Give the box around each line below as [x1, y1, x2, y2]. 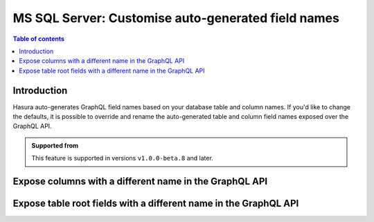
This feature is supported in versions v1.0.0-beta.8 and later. [31, 154, 214, 163]
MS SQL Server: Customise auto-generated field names [12, 10, 339, 26]
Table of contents [12, 35, 65, 43]
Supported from [31, 141, 79, 149]
